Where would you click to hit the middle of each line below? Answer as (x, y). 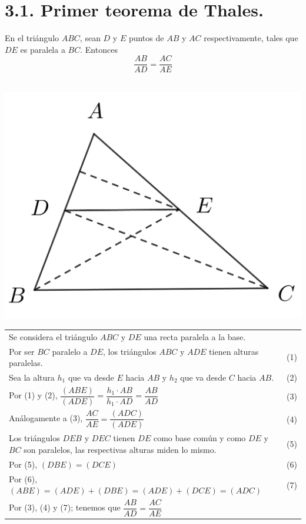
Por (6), (23, 478)
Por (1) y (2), (33, 395)
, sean (90, 38)
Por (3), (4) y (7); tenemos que (65, 507)
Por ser (22, 351)
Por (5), (23, 464)
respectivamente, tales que (251, 38)
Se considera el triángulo (53, 336)
